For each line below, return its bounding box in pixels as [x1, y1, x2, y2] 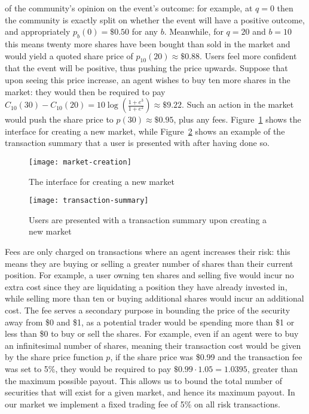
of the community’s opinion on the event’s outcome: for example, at [5, 2, 253, 14]
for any [131, 25, 158, 38]
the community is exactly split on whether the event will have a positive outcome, [5, 13, 305, 26]
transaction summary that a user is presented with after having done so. [5, 136, 270, 149]
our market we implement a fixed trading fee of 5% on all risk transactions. [5, 397, 280, 410]
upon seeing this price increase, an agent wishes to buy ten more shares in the [5, 73, 290, 86]
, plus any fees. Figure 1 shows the [173, 113, 301, 126]
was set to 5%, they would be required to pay [5, 362, 172, 375]
